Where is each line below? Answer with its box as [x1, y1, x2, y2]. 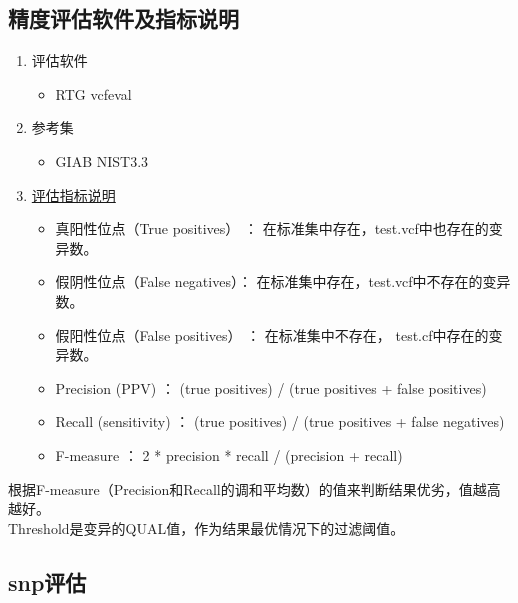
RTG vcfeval [55, 83, 132, 104]
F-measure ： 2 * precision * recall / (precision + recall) [55, 444, 403, 465]
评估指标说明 [31, 184, 116, 205]
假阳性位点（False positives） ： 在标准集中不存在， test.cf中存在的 [55, 324, 489, 345]
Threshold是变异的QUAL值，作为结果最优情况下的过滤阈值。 [8, 517, 405, 538]
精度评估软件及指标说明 [8, 3, 239, 34]
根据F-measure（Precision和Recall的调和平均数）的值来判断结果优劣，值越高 [8, 478, 501, 499]
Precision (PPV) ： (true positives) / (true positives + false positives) [55, 377, 487, 398]
